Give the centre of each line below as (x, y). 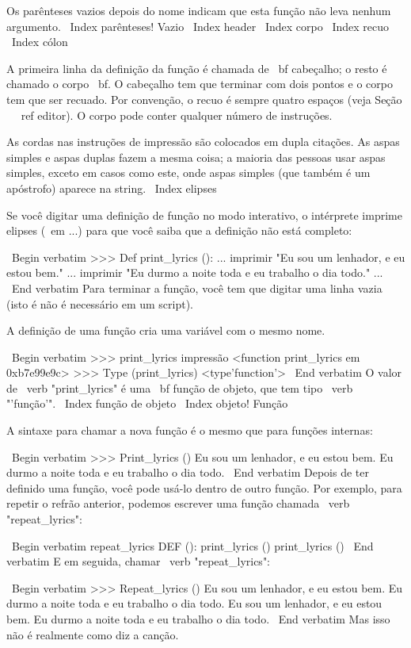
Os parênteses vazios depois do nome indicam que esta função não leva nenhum (199, 10)
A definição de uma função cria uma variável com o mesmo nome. (166, 330)
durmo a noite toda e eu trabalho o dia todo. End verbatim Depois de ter (188, 472)
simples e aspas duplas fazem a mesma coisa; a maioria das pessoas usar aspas (196, 157)
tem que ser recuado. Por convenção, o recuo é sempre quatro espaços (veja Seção (204, 99)
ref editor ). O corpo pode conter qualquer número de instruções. (177, 115)
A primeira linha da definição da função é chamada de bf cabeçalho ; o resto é (197, 68)
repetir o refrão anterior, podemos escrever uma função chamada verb (178, 503)
